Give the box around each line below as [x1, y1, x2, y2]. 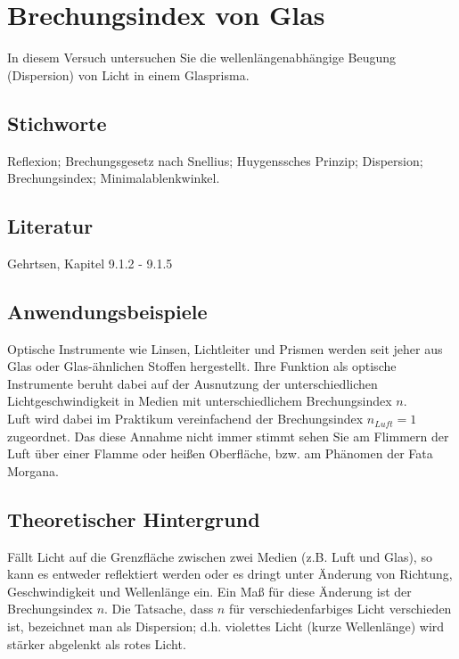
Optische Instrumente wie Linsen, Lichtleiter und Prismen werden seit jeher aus [7, 339, 443, 358]
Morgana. [7, 461, 60, 480]
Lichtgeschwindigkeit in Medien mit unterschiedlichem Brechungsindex [7, 391, 392, 410]
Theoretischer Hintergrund [7, 505, 260, 532]
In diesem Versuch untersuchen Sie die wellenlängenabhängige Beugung [7, 48, 397, 67]
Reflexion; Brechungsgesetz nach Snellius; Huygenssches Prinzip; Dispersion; [7, 151, 423, 169]
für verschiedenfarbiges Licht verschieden [228, 599, 452, 618]
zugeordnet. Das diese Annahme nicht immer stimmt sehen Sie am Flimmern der [7, 426, 449, 445]
